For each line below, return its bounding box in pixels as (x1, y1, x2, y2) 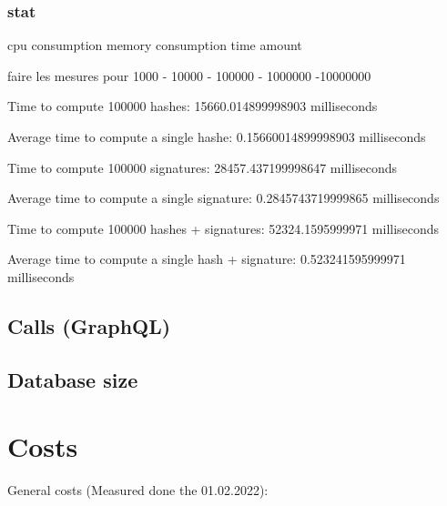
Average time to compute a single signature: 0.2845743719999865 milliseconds (7, 188, 440, 207)
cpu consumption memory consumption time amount (7, 35, 302, 55)
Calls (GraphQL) (7, 311, 171, 339)
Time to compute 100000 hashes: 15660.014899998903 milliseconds (7, 96, 378, 116)
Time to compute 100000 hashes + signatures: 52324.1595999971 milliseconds (7, 218, 440, 238)
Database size (7, 365, 138, 393)
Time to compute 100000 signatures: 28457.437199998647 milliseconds (7, 157, 398, 177)
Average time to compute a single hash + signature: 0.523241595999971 (7, 249, 406, 268)
